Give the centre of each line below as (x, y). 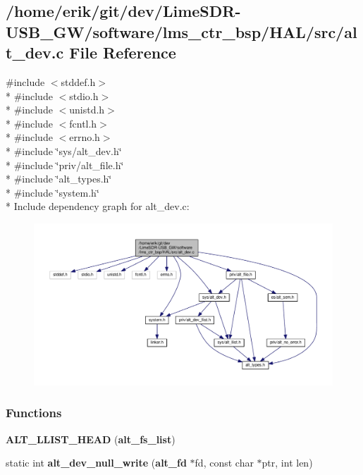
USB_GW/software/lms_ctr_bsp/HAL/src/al (181, 31)
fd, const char (224, 463)
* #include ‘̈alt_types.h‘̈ (59, 179)
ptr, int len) (287, 463)
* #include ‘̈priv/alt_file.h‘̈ (65, 165)
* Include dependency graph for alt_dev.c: (98, 206)
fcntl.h (83, 123)
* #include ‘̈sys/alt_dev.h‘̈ (64, 150)
